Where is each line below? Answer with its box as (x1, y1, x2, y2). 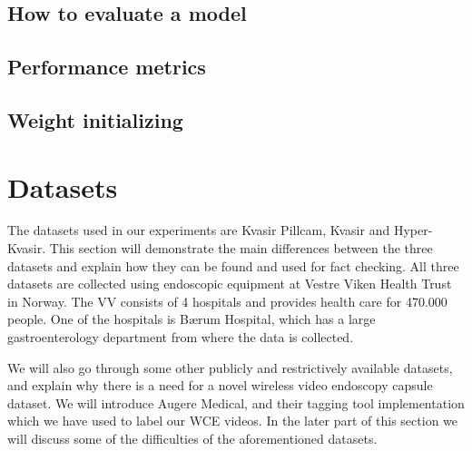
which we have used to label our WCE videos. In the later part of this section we (7, 411, 458, 430)
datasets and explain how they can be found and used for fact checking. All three (7, 256, 459, 275)
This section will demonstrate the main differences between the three (49, 239, 433, 258)
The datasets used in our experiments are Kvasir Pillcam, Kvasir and (7, 221, 390, 240)
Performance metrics (7, 53, 206, 81)
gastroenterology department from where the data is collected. (7, 328, 354, 347)
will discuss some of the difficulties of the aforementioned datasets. (7, 429, 378, 447)
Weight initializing (7, 105, 183, 133)
